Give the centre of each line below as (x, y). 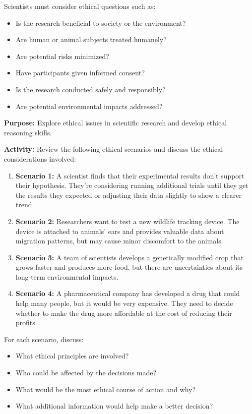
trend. (25, 205)
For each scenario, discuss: (44, 339)
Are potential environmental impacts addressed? (89, 106)
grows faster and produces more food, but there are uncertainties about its (129, 267)
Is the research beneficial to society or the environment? (101, 23)
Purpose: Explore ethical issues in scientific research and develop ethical (116, 123)
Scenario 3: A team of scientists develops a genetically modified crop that (129, 257)
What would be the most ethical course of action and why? (106, 389)
